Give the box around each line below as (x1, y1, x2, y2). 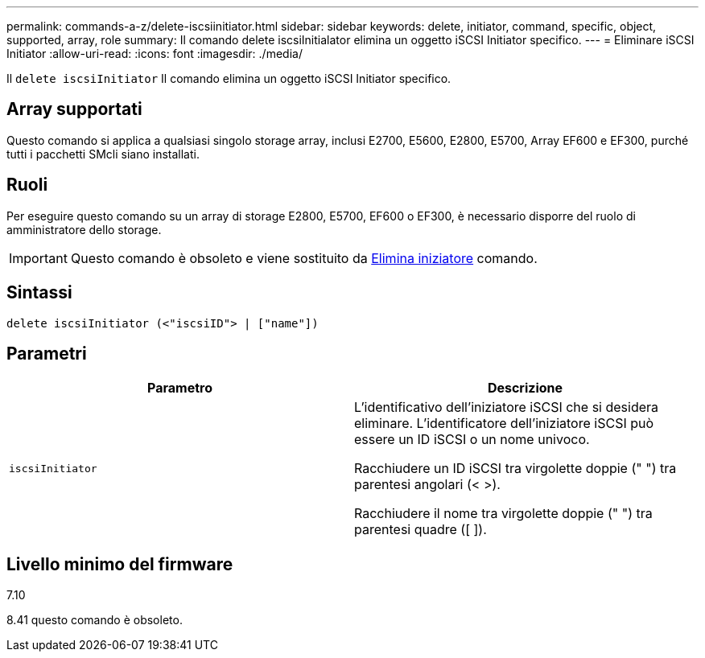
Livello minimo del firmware (6, 553, 233, 574)
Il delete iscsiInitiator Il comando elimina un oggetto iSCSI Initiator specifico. (6, 72, 451, 85)
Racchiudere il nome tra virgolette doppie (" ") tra (354, 505, 653, 522)
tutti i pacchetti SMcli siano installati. (6, 146, 200, 161)
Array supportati (6, 99, 142, 120)
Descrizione (487, 380, 563, 397)
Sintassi (6, 282, 72, 303)
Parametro (147, 380, 212, 397)
